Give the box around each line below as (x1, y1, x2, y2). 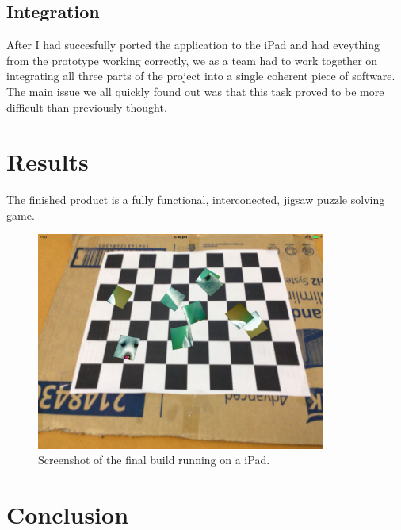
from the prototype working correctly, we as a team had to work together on (6, 52, 378, 68)
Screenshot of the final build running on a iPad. (38, 451, 270, 468)
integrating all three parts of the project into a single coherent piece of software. (6, 67, 395, 84)
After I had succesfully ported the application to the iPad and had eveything (6, 36, 380, 53)
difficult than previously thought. (6, 98, 167, 115)
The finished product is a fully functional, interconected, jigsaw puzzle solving (6, 191, 385, 208)
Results (6, 145, 89, 178)
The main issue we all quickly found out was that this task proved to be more (6, 83, 384, 99)
